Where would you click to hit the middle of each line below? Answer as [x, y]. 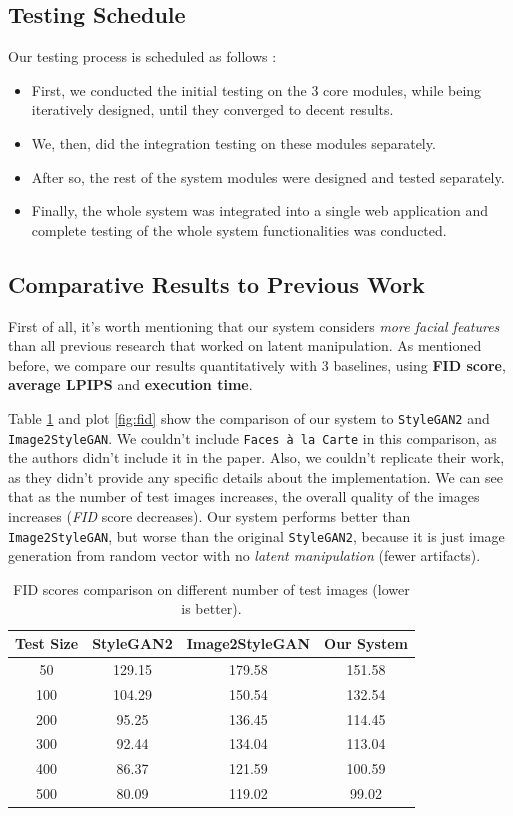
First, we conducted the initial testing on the [169, 89]
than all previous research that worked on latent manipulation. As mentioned [245, 345]
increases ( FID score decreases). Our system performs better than [209, 516]
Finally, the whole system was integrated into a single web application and [260, 210]
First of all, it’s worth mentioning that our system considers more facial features [254, 325]
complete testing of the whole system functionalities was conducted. [239, 229]
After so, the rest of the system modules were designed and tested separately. [268, 176]
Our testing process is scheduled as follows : [142, 56]
